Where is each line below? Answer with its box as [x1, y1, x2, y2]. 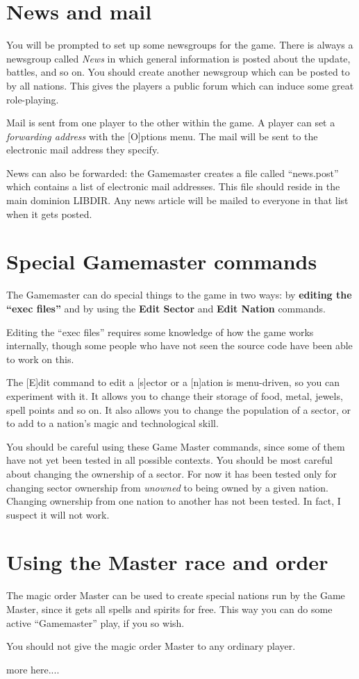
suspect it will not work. [6, 507, 110, 521]
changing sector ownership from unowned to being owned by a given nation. [6, 480, 328, 494]
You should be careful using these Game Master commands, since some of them [6, 439, 345, 453]
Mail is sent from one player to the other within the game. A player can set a [6, 115, 335, 130]
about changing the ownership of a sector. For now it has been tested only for [6, 466, 337, 480]
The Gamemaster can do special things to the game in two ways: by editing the [6, 287, 352, 302]
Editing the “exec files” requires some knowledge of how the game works [6, 324, 314, 339]
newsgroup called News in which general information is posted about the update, [6, 51, 351, 65]
